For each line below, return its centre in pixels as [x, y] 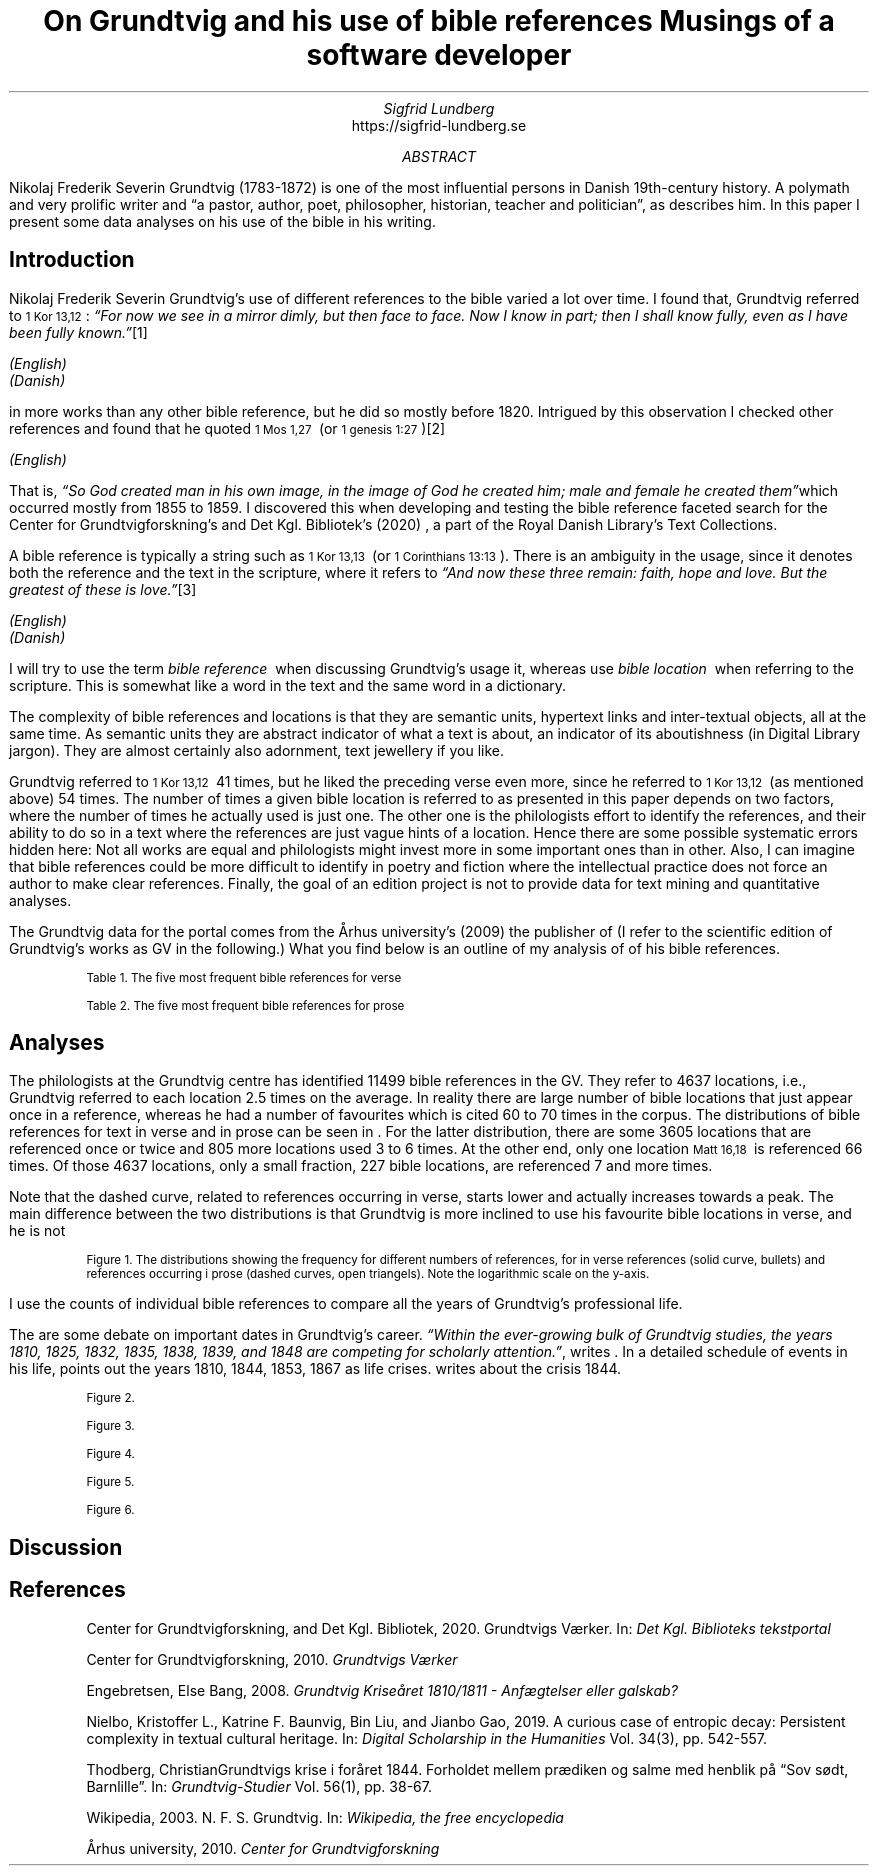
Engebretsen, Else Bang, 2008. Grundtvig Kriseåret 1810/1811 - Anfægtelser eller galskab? [382, 1690]
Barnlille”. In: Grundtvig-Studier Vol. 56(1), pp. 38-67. [259, 1786]
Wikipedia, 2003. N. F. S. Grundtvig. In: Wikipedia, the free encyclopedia [325, 1817]
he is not [37, 1231]
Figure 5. [110, 1482]
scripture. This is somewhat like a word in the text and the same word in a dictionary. [288, 685]
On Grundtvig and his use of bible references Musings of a [439, 21]
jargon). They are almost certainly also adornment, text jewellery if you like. [257, 750]
